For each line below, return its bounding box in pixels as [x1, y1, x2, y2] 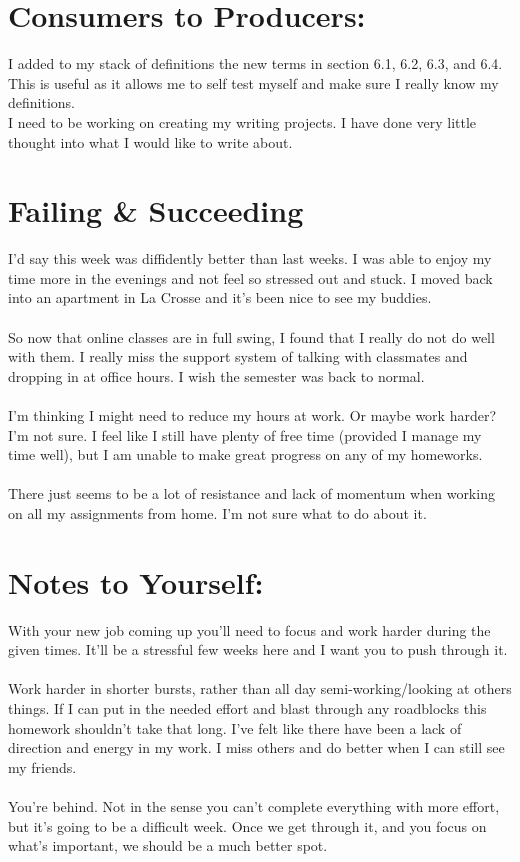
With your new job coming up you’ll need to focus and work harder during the [8, 619, 491, 640]
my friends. [8, 756, 77, 777]
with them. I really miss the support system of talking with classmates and [8, 346, 468, 367]
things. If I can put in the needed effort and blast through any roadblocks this [8, 698, 487, 719]
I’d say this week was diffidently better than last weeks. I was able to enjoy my [8, 248, 492, 269]
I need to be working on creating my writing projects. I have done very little [8, 111, 477, 132]
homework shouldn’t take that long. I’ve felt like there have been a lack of [8, 717, 462, 738]
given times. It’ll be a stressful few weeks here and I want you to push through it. [8, 639, 508, 660]
